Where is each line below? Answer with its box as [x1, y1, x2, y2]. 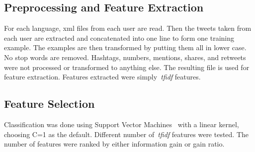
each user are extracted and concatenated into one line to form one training [4, 32, 235, 43]
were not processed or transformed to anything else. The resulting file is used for [4, 62, 250, 72]
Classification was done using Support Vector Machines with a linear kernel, [4, 119, 239, 129]
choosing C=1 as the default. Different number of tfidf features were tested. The [4, 129, 249, 139]
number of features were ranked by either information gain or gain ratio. [4, 139, 225, 149]
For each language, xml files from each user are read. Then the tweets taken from [4, 23, 252, 33]
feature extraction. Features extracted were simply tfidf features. [4, 72, 201, 82]
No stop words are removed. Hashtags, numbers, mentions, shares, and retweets [4, 52, 246, 62]
